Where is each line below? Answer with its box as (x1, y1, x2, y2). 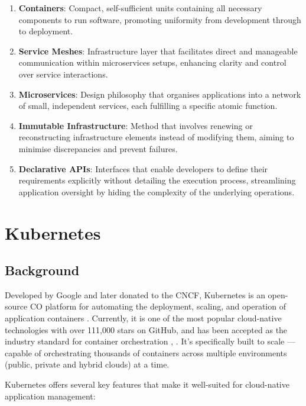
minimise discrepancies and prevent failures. (18, 142, 178, 154)
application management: (5, 389, 96, 402)
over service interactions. (18, 67, 108, 80)
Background (5, 261, 80, 279)
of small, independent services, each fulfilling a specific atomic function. (18, 99, 278, 112)
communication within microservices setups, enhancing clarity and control (18, 56, 287, 69)
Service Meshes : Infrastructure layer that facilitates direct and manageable (18, 44, 298, 57)
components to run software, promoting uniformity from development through (18, 13, 301, 25)
